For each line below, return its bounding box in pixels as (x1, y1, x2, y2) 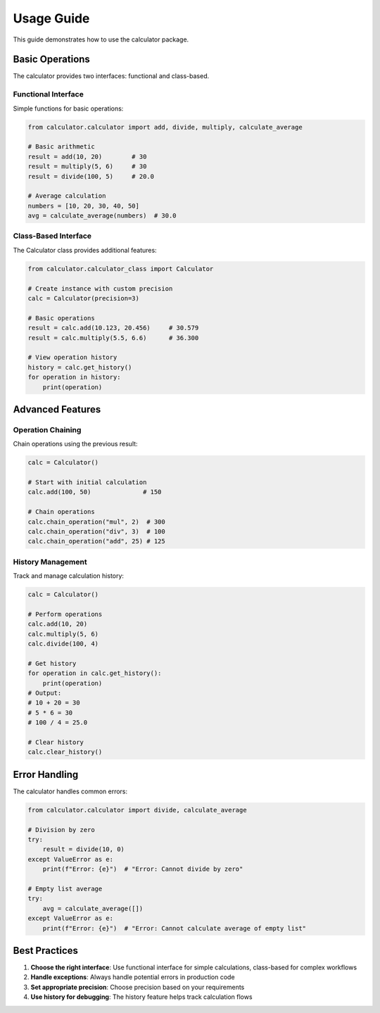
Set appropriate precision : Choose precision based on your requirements (30, 983, 245, 991)
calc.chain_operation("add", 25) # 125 (27, 537, 165, 546)
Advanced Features (13, 403, 101, 415)
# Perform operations (27, 610, 103, 618)
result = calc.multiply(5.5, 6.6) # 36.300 (27, 334, 199, 341)
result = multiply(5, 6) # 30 (27, 163, 147, 170)
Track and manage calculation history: (13, 572, 125, 580)
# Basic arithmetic (27, 143, 95, 151)
